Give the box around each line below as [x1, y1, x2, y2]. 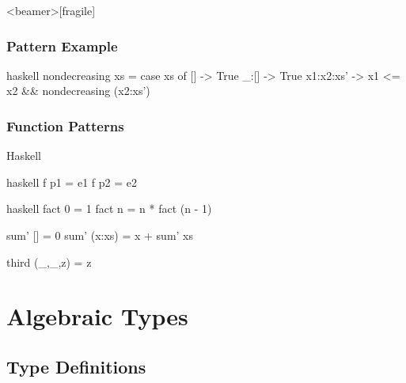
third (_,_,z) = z [6, 253, 92, 270]
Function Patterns [6, 116, 124, 135]
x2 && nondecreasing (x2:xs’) [6, 82, 150, 99]
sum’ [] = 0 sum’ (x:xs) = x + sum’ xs [6, 227, 194, 243]
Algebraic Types [6, 300, 188, 332]
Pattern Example [6, 36, 118, 55]
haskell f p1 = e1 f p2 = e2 [6, 173, 137, 190]
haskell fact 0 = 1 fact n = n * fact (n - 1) [6, 200, 212, 217]
